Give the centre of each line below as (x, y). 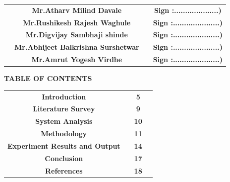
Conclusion (64, 158)
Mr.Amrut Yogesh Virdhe (77, 59)
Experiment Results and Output (64, 145)
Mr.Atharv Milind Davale (77, 10)
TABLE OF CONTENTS (48, 78)
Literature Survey (64, 109)
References (64, 170)
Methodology (64, 134)
